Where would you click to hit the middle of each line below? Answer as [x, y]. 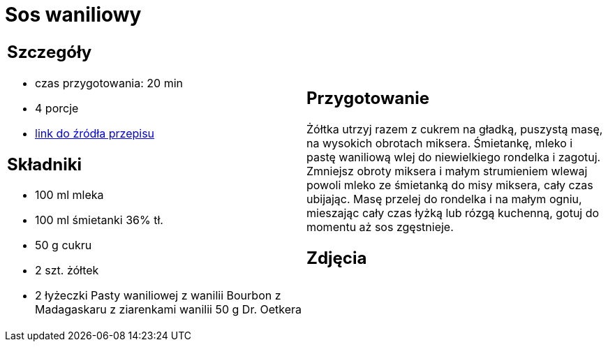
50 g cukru [64, 245]
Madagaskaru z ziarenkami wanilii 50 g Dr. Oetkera [169, 310]
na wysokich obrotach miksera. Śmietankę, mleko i [440, 143]
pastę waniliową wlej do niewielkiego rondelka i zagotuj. [454, 157]
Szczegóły [50, 52]
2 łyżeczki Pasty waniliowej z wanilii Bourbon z [158, 296]
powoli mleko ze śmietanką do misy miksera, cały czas [450, 185]
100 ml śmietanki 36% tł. [99, 220]
